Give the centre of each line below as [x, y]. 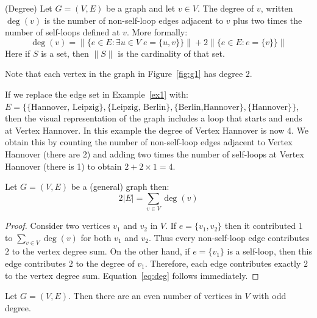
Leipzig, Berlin [139, 107]
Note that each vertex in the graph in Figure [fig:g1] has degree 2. [129, 74]
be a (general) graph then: [120, 186]
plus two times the [268, 20]
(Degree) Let [29, 8]
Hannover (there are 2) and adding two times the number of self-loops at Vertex [155, 154]
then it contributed [260, 226]
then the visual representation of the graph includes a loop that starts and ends [154, 118]
